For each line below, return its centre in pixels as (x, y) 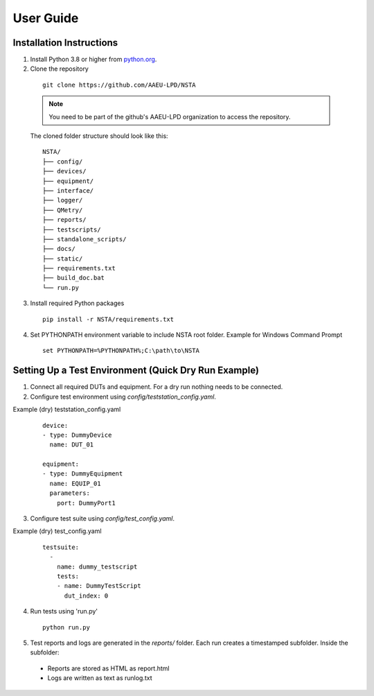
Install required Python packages (77, 303)
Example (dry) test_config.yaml (57, 531)
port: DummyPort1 (86, 503)
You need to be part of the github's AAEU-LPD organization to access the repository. (170, 116)
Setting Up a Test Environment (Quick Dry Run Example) (136, 371)
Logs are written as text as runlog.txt (100, 678)
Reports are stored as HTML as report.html (108, 668)
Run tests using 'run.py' (64, 611)
